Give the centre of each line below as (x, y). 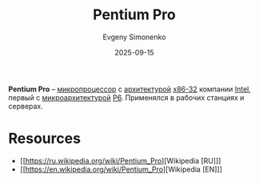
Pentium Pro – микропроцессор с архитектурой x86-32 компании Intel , (130, 89)
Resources (45, 139)
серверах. (26, 106)
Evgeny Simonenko (134, 37)
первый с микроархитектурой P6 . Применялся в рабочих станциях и (126, 97)
